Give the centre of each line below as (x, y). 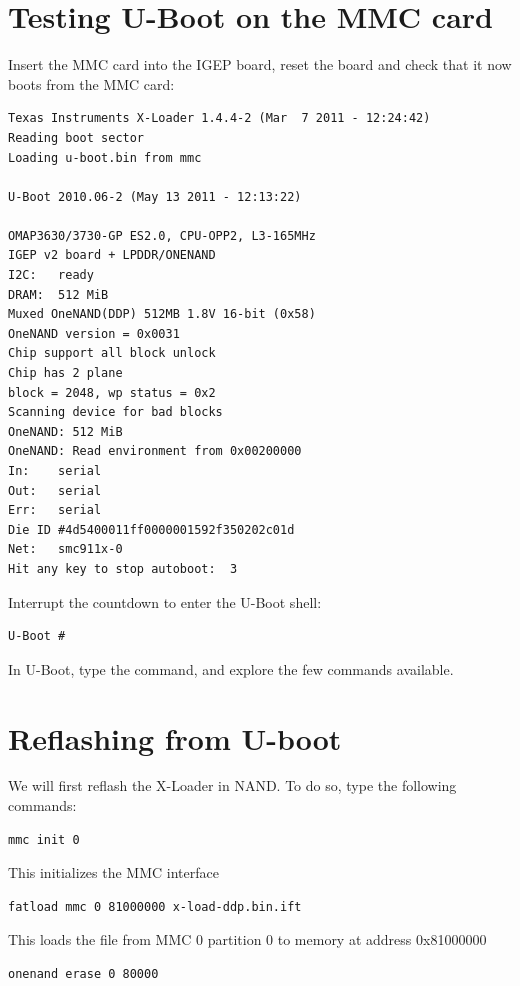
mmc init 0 (44, 839)
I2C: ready (51, 275)
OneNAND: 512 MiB (65, 431)
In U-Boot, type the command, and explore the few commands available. (231, 668)
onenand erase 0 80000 (83, 974)
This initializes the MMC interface (113, 872)
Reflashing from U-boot (175, 737)
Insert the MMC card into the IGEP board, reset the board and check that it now (260, 64)
